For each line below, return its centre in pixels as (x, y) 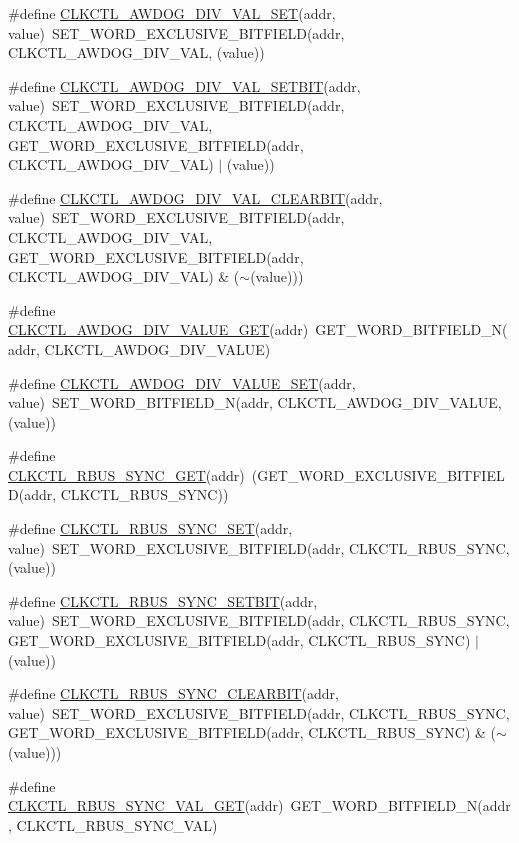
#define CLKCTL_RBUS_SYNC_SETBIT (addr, (163, 600)
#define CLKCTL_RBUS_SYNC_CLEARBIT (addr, (174, 693)
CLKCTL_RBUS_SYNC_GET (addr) (126, 474)
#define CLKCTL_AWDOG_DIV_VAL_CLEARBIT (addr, (195, 197)
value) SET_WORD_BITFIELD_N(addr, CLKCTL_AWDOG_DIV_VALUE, (255, 402)
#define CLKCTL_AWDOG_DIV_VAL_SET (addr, (172, 13)
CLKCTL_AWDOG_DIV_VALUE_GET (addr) (158, 329)
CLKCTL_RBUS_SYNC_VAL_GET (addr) (146, 805)
